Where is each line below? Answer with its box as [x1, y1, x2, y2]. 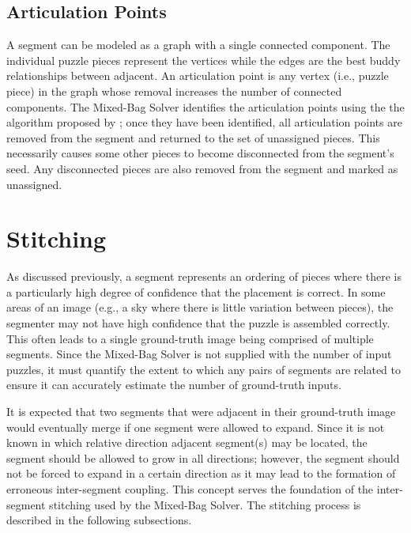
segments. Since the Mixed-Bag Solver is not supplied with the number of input [6, 346, 392, 362]
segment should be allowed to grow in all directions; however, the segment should [6, 449, 400, 466]
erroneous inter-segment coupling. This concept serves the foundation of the [6, 480, 374, 497]
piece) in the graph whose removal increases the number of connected [6, 82, 342, 99]
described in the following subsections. [6, 512, 192, 528]
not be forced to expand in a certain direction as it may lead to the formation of [6, 465, 396, 482]
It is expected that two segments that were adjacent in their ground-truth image [6, 403, 396, 420]
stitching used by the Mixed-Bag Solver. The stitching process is [49, 496, 361, 512]
